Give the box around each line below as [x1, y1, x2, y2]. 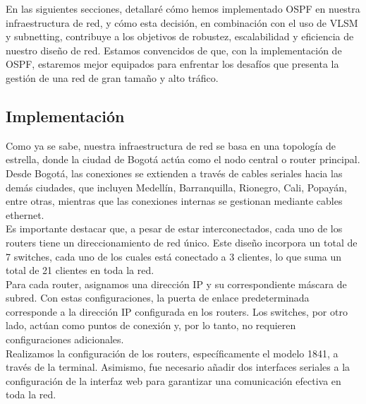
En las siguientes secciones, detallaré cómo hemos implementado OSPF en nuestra [6, 1, 360, 16]
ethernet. [6, 207, 44, 222]
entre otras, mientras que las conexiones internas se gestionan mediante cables [6, 194, 343, 208]
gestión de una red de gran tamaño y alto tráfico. [6, 70, 219, 85]
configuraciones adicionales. [6, 332, 124, 347]
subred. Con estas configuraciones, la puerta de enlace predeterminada [6, 290, 310, 305]
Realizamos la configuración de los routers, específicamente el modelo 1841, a [6, 345, 338, 360]
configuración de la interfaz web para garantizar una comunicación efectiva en [6, 373, 341, 388]
